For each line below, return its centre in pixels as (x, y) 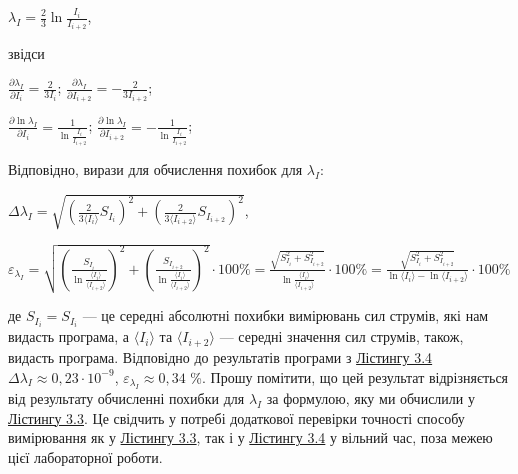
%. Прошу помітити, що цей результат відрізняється (349, 376)
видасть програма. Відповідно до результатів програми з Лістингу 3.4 (220, 356)
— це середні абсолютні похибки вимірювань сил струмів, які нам (285, 315)
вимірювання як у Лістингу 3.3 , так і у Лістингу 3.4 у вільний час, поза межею (250, 437)
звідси (26, 53)
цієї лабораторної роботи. (85, 456)
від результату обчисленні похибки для (126, 397)
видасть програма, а (69, 336)
